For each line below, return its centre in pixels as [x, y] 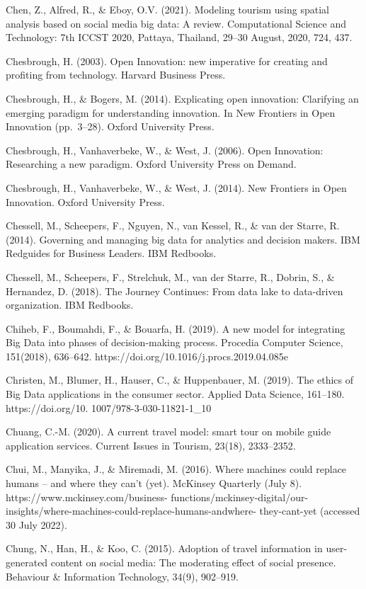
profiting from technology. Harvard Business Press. [116, 75]
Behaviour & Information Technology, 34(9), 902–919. [122, 576]
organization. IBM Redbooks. [70, 305]
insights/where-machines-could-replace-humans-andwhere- [131, 511]
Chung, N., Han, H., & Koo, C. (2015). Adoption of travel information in [164, 548]
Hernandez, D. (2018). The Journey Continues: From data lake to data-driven [175, 291]
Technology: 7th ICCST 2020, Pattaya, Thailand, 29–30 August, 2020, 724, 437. [179, 37]
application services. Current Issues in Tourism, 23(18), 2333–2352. [151, 445]
